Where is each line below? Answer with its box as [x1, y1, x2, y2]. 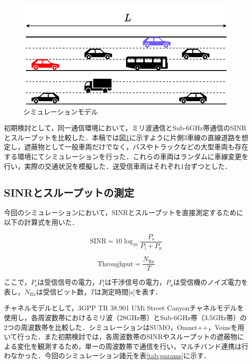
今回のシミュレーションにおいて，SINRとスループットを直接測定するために [4, 207, 243, 218]
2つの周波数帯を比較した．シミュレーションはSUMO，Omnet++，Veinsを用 [4, 322, 244, 332]
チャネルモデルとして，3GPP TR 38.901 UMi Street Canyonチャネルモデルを [4, 303, 244, 313]
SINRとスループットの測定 [4, 184, 134, 200]
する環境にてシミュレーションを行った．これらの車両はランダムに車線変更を [4, 151, 249, 162]
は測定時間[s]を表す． [94, 286, 162, 296]
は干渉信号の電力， [104, 277, 166, 287]
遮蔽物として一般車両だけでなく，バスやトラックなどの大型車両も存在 [24, 142, 249, 152]
